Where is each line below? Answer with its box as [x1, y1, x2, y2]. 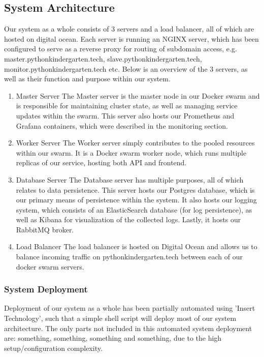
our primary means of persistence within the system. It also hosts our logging [16, 194, 257, 205]
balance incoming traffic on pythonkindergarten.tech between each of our [16, 251, 243, 262]
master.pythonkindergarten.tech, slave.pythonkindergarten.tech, [4, 53, 202, 64]
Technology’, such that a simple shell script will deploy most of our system [4, 313, 237, 323]
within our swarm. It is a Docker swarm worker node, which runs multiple [16, 147, 247, 158]
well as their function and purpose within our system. [4, 73, 171, 84]
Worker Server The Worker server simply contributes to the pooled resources [16, 137, 255, 148]
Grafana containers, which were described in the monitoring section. [16, 120, 228, 131]
